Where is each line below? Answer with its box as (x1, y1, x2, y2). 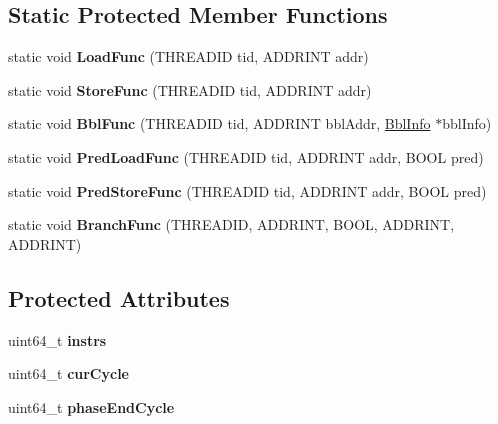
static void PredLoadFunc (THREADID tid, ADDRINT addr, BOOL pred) (8, 146, 484, 167)
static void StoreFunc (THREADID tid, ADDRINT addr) (8, 79, 372, 100)
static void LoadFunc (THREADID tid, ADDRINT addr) (8, 46, 369, 67)
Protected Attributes (8, 282, 230, 313)
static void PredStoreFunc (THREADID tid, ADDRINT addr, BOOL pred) (8, 180, 487, 201)
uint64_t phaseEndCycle (8, 396, 175, 417)
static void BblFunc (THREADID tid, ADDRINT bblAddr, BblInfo (8, 113, 431, 134)
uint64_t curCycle (8, 363, 129, 384)
